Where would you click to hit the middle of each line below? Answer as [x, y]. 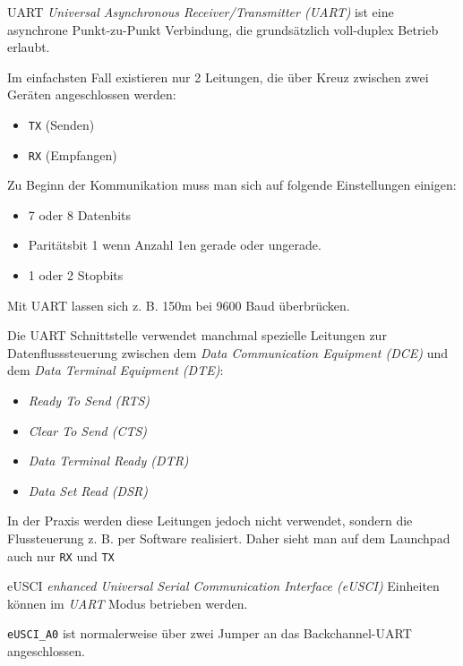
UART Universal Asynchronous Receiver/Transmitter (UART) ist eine [201, 12]
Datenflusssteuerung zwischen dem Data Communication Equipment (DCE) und [228, 352]
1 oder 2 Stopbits [76, 275]
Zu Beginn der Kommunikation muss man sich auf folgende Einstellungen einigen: [232, 185]
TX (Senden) [61, 124]
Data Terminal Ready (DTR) [108, 461]
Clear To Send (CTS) [88, 430]
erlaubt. [29, 47]
